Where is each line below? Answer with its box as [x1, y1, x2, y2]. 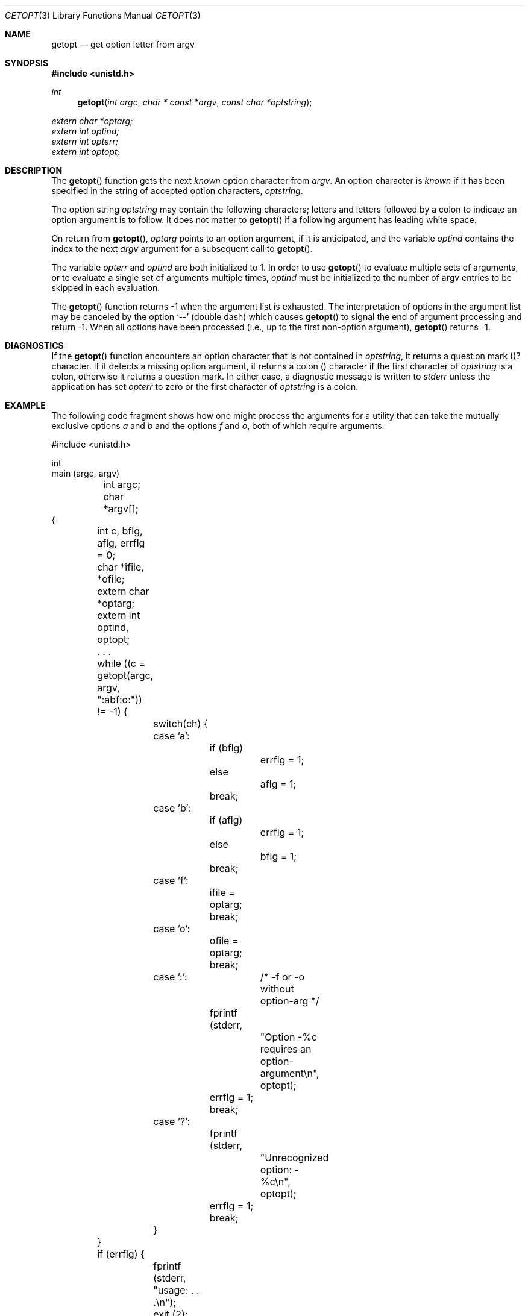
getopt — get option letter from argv [51, 39, 195, 49]
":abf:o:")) [97, 694, 142, 706]
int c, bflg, [97, 525, 143, 537]
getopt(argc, [97, 669, 154, 681]
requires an [260, 1043, 312, 1055]
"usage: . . [153, 1284, 200, 1296]
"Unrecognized [260, 1151, 329, 1164]
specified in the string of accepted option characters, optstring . [51, 186, 303, 196]
